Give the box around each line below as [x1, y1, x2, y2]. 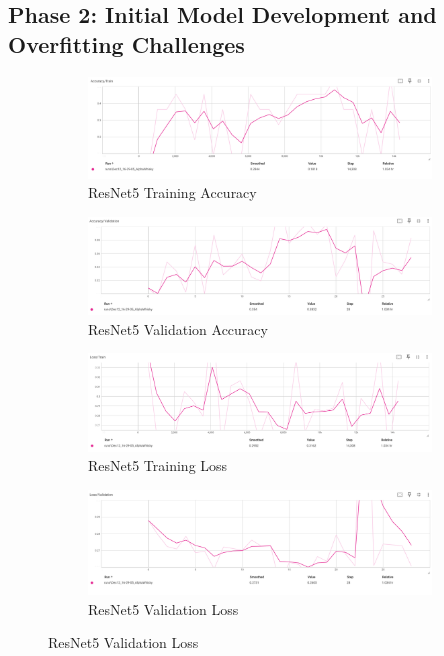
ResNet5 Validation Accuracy [88, 318, 268, 339]
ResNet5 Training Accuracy [88, 182, 257, 203]
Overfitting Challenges [8, 28, 245, 59]
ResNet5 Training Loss [88, 455, 228, 476]
